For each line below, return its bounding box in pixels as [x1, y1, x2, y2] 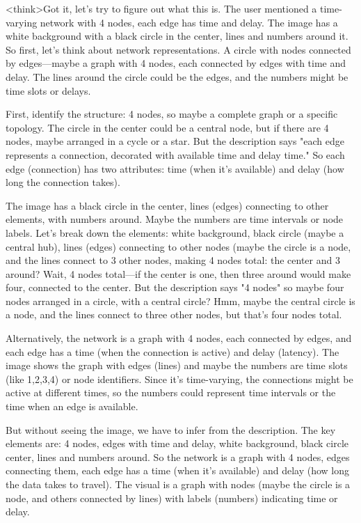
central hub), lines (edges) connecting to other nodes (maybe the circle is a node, [6, 239, 351, 253]
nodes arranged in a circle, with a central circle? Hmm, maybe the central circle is [6, 293, 355, 308]
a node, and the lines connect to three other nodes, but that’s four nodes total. [6, 307, 342, 322]
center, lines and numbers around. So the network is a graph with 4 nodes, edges [6, 449, 350, 464]
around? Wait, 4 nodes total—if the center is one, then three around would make [6, 266, 351, 281]
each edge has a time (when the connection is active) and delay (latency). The [6, 344, 339, 359]
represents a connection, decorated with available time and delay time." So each [6, 147, 345, 162]
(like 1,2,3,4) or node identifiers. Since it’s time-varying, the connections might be [6, 371, 353, 386]
